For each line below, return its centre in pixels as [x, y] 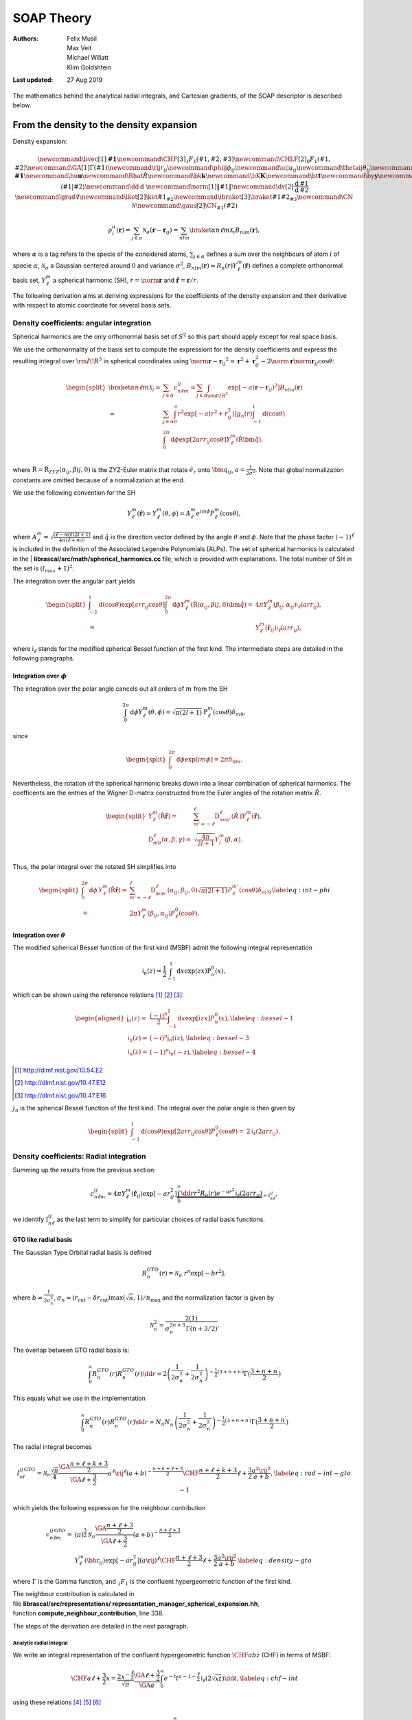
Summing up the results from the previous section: [84, 1170]
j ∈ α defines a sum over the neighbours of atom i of [266, 255]
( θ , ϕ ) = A [176, 514]
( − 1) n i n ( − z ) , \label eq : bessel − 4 [203, 1052]
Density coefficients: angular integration [82, 323]
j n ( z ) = [137, 1020]
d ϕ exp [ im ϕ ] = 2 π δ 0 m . [209, 760]
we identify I [31, 1219]
